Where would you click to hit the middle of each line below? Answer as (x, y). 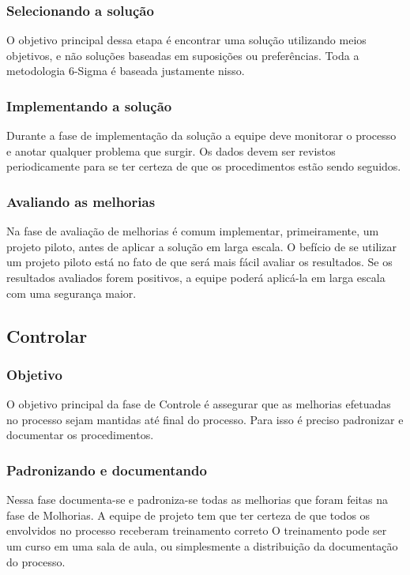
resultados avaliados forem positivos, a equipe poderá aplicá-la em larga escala (196, 277)
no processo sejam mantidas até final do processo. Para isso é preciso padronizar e (205, 419)
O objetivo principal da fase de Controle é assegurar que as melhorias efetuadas (199, 404)
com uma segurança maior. (71, 293)
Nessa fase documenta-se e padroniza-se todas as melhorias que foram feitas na (197, 500)
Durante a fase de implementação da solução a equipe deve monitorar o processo (201, 135)
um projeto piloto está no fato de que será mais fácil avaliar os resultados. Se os (199, 262)
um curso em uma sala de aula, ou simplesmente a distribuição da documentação (202, 545)
